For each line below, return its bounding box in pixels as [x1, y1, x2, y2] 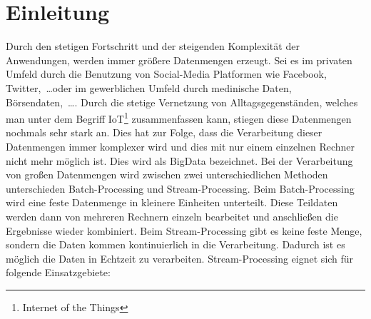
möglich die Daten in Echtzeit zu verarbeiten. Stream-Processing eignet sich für [6, 250, 354, 265]
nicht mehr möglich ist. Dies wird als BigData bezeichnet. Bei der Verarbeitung [6, 153, 353, 168]
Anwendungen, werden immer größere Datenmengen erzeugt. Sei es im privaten [6, 52, 352, 67]
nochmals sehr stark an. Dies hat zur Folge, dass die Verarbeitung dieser [6, 125, 322, 140]
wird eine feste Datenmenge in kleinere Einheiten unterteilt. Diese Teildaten [6, 195, 338, 210]
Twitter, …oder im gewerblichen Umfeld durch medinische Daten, [6, 80, 292, 95]
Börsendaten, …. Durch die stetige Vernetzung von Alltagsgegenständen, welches [6, 94, 358, 109]
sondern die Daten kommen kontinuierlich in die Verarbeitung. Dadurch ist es [6, 237, 345, 252]
